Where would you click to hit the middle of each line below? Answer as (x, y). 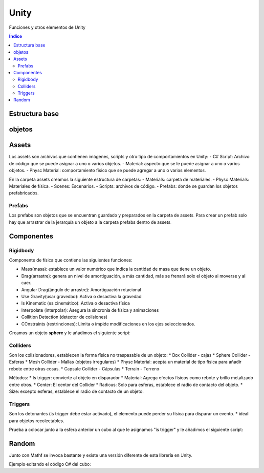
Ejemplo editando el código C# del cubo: (50, 464)
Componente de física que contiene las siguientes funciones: (71, 260)
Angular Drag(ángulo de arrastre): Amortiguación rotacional (81, 290)
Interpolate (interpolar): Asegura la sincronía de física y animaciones (90, 310)
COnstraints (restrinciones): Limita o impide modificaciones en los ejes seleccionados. (108, 324)
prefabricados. (24, 193)
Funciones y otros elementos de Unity (47, 27)
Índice (15, 36)
